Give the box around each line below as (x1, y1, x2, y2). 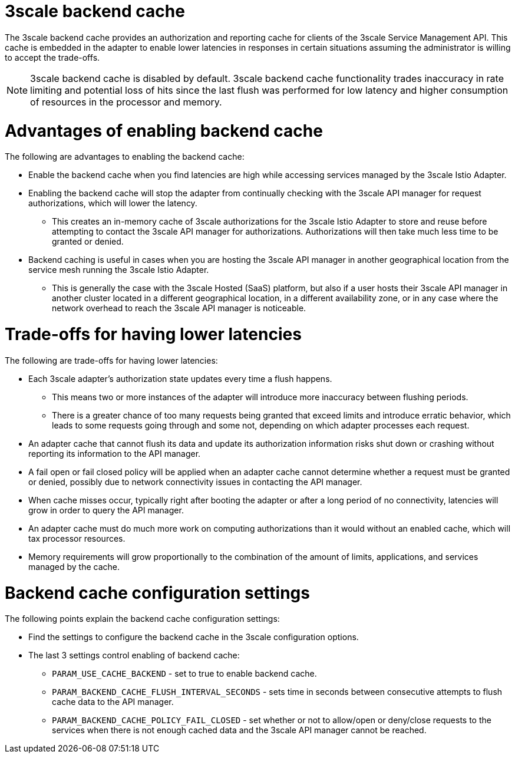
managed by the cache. (28, 561, 120, 572)
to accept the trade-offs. (5, 52, 100, 62)
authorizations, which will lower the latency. (28, 198, 197, 209)
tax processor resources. (28, 533, 126, 543)
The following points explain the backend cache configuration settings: (5, 614, 280, 624)
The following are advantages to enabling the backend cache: (5, 151, 245, 162)
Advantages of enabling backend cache (5, 120, 323, 141)
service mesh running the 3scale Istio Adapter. (28, 265, 209, 275)
